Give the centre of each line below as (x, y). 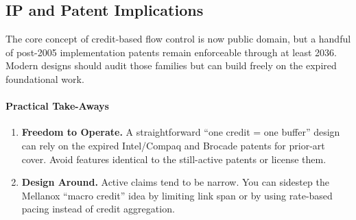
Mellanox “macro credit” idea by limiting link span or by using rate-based (177, 195)
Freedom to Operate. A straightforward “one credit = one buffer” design (181, 132)
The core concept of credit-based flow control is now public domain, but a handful (178, 39)
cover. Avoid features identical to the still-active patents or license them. (174, 159)
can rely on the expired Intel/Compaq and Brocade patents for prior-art (173, 145)
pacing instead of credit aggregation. (98, 209)
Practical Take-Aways (57, 106)
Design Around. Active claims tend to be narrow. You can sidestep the (175, 182)
